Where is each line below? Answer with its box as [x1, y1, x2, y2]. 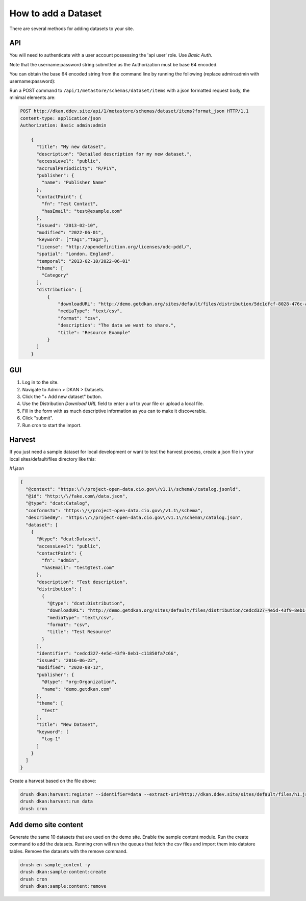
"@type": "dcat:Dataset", [36, 536, 101, 542]
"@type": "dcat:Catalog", [25, 500, 90, 506]
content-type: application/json [20, 115, 101, 121]
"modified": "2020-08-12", [36, 665, 104, 670]
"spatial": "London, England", [36, 251, 115, 257]
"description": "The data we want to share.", [58, 322, 176, 329]
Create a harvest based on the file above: [9, 778, 96, 784]
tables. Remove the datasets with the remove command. [9, 848, 127, 854]
